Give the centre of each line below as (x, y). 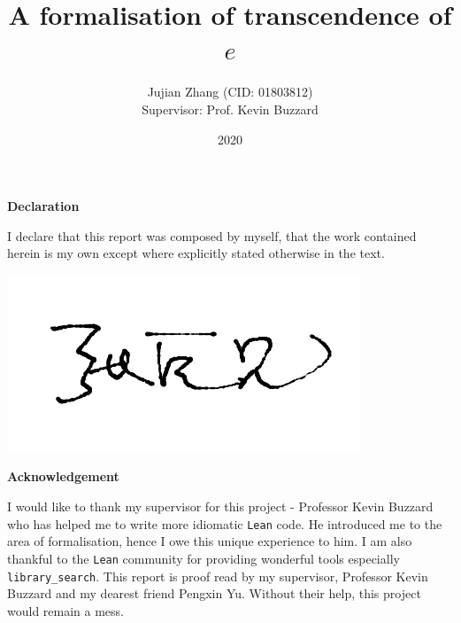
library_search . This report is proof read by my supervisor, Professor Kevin (218, 576)
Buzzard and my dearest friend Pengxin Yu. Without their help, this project (214, 593)
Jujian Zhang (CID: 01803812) (230, 92)
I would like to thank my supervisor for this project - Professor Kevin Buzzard (220, 506)
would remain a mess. (66, 610)
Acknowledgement (63, 476)
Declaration (43, 206)
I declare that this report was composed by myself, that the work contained (212, 235)
